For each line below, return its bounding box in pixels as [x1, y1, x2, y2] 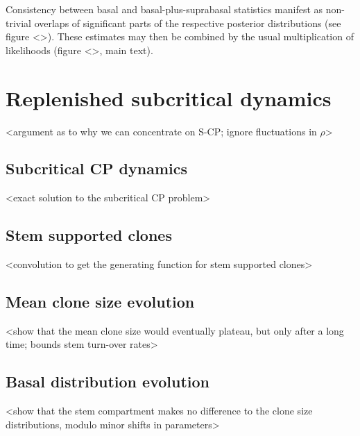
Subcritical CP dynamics [6, 158, 188, 179]
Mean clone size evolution [6, 291, 195, 312]
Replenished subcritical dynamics [6, 83, 332, 112]
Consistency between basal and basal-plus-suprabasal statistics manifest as [6, 2, 323, 16]
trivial [6, 15, 32, 30]
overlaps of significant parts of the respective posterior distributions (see [34, 15, 341, 30]
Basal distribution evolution [6, 371, 209, 392]
